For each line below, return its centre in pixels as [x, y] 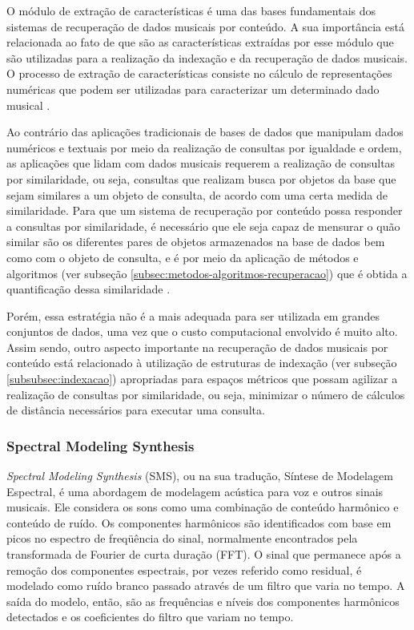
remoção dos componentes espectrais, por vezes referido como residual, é [184, 569]
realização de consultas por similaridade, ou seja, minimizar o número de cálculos [206, 394]
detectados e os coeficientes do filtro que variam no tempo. [150, 617]
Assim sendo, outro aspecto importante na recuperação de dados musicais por [197, 347]
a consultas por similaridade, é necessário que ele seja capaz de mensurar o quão [203, 226]
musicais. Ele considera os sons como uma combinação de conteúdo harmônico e [203, 507]
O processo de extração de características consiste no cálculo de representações [199, 73]
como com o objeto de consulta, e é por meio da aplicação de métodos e [183, 257]
